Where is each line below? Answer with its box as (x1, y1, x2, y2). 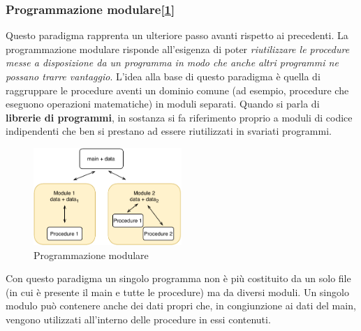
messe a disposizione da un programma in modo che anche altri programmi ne (6, 55, 339, 70)
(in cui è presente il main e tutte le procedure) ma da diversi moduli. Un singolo (6, 284, 349, 299)
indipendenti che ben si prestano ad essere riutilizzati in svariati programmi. (6, 124, 332, 138)
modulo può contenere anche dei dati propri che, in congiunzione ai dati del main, (6, 298, 356, 313)
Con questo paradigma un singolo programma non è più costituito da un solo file (6, 271, 351, 286)
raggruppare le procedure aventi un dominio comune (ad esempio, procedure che (6, 82, 349, 97)
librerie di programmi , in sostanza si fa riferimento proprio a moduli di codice (6, 110, 353, 124)
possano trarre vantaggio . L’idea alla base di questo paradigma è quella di (6, 69, 321, 83)
